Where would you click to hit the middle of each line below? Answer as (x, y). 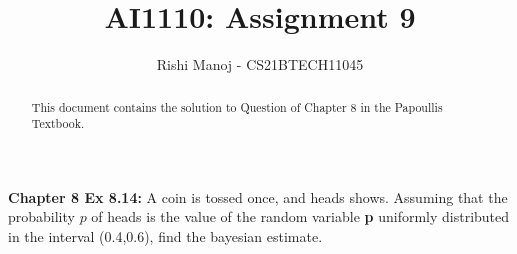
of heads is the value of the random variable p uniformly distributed (300, 216)
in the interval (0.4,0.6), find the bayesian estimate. (165, 236)
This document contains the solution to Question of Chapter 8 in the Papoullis (237, 106)
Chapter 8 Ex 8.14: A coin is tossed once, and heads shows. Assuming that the (258, 196)
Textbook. (58, 123)
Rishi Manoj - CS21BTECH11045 (260, 64)
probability (41, 216)
